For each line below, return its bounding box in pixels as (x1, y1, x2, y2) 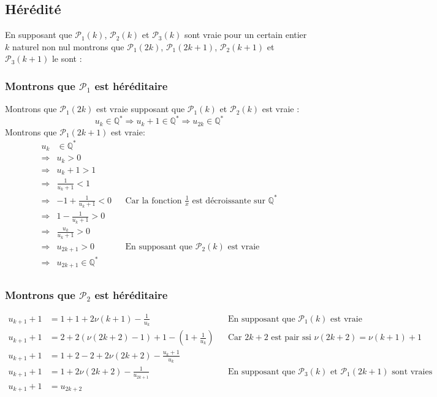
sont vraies (392, 367, 433, 376)
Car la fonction (125, 196, 182, 205)
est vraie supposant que (96, 102, 185, 115)
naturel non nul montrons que (12, 40, 124, 53)
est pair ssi (271, 333, 311, 342)
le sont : (51, 52, 82, 65)
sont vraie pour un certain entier (184, 28, 307, 41)
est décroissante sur (192, 196, 265, 205)
